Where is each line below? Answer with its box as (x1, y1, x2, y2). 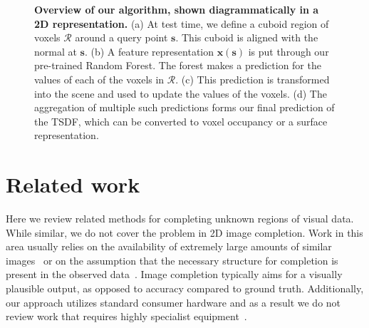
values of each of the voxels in (34, 71, 165, 86)
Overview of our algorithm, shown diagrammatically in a (34, 2, 319, 16)
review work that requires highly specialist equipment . (6, 309, 247, 324)
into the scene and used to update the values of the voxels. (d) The (34, 86, 327, 101)
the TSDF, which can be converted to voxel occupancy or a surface (34, 113, 328, 128)
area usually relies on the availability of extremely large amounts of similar (6, 239, 332, 254)
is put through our (248, 43, 329, 58)
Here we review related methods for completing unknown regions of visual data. (6, 211, 354, 226)
